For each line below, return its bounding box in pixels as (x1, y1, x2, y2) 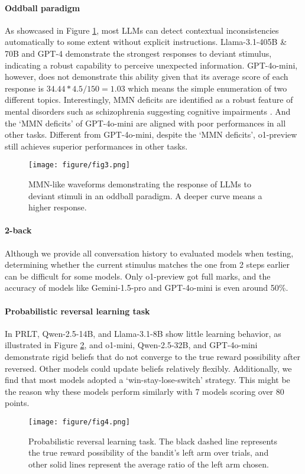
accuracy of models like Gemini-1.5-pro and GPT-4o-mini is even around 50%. (5, 281, 288, 294)
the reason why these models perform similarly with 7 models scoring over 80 (5, 385, 284, 397)
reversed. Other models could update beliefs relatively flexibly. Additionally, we (5, 362, 292, 374)
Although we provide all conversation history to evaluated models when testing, (5, 246, 294, 259)
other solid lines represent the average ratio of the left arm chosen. (28, 457, 269, 470)
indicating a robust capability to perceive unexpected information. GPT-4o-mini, (5, 59, 298, 71)
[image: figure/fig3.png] (28, 161, 130, 170)
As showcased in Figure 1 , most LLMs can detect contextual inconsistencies (5, 24, 279, 36)
